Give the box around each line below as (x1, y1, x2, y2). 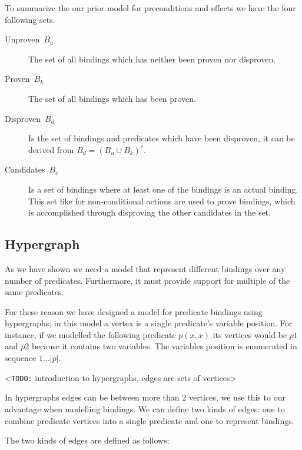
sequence (5, 352, 36, 364)
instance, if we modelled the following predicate (5, 328, 176, 340)
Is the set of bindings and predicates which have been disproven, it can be (28, 132, 295, 144)
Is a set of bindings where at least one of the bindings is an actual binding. (28, 183, 298, 195)
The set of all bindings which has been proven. (28, 92, 196, 104)
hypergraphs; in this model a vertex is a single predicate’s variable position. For (5, 317, 293, 329)
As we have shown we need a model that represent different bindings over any (5, 262, 286, 274)
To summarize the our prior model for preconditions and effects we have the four (5, 2, 296, 14)
